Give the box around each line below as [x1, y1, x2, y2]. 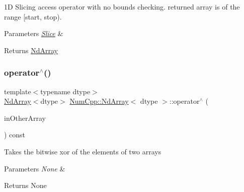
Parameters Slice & [4, 28, 63, 39]
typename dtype [40, 86, 91, 96]
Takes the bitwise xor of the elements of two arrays [4, 146, 161, 156]
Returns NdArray [4, 45, 58, 55]
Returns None [4, 180, 47, 190]
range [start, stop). [4, 11, 62, 22]
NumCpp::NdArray [69, 96, 129, 106]
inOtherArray [4, 112, 46, 123]
